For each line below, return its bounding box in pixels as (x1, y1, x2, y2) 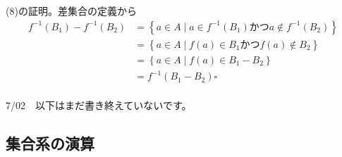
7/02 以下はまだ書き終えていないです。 (6, 97, 192, 112)
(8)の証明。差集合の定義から (6, 4, 137, 18)
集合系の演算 (6, 132, 94, 153)
